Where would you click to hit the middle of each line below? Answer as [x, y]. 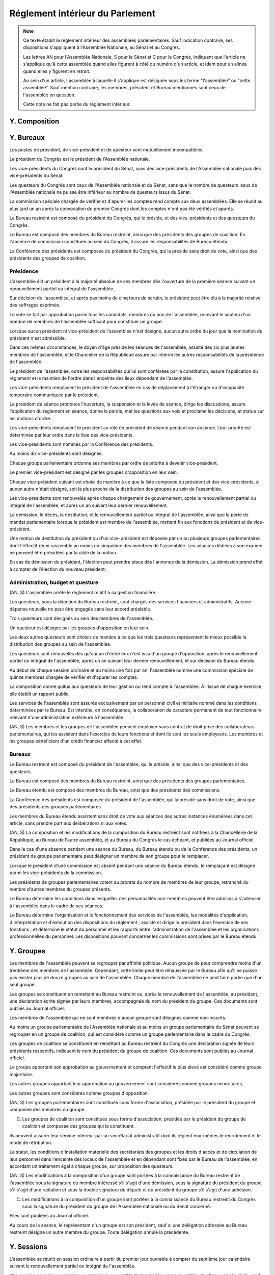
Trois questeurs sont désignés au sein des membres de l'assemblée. [81, 618]
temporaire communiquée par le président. [54, 395]
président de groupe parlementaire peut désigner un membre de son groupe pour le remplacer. [109, 856]
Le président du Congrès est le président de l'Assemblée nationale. [80, 159]
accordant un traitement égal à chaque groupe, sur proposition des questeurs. [91, 1166]
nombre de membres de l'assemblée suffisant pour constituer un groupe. [86, 322]
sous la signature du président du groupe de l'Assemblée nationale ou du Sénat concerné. [117, 1207]
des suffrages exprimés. [35, 305]
